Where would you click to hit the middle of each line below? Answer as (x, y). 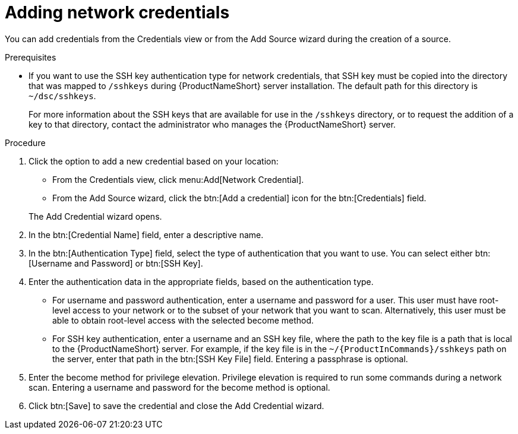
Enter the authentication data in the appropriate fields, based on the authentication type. (201, 281)
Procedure (25, 142)
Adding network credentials (117, 12)
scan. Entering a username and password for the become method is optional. (179, 387)
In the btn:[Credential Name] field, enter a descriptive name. (146, 235)
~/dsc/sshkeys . (62, 96)
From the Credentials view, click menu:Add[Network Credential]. (178, 179)
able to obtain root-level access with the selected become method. (183, 320)
